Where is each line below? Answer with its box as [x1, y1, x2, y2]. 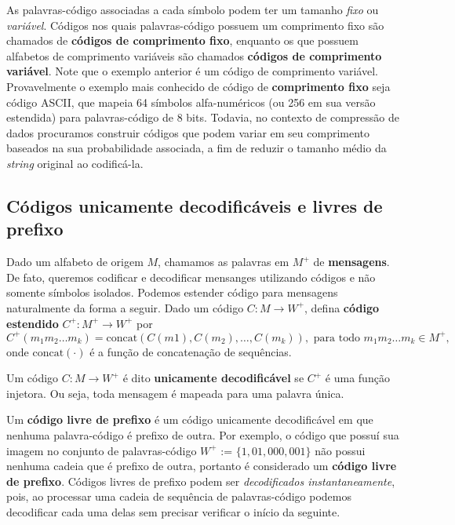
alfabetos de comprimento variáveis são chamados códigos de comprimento [6, 47, 382, 64]
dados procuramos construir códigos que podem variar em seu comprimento [6, 124, 370, 140]
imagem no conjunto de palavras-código [6, 442, 197, 458]
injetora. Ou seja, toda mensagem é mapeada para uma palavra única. [6, 385, 344, 401]
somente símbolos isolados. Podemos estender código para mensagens [6, 284, 338, 301]
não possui [315, 442, 366, 458]
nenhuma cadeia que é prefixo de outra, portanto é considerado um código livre [6, 458, 397, 474]
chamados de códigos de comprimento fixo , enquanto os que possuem [6, 32, 359, 49]
